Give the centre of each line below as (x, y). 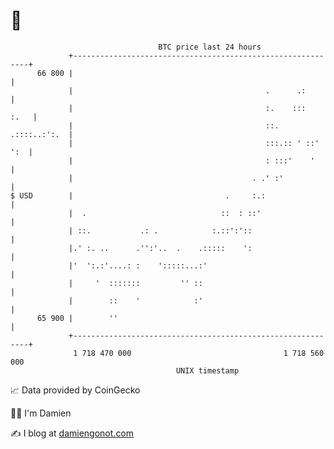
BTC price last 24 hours (210, 47)
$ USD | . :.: (138, 195)
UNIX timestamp (207, 370)
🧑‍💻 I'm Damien (41, 413)
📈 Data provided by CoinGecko (75, 390)
